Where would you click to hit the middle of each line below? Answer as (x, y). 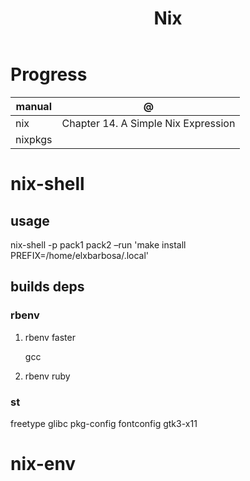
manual (33, 106)
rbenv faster (50, 337)
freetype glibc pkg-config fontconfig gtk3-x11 (104, 423)
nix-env (43, 464)
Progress (49, 74)
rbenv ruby (47, 376)
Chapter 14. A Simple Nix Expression (148, 123)
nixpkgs (34, 139)
